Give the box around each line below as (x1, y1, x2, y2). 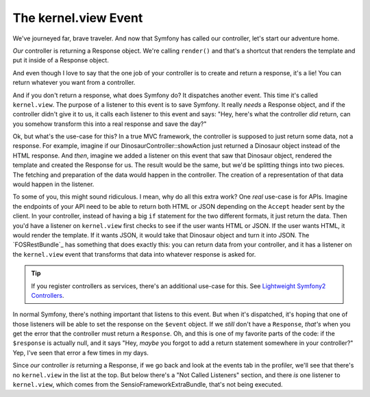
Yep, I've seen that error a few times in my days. (12, 348, 149, 357)
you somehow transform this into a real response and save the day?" (12, 120, 207, 128)
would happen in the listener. (12, 180, 95, 188)
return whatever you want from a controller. (12, 79, 136, 87)
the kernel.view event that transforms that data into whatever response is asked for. (12, 250, 256, 258)
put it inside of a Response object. (12, 56, 109, 64)
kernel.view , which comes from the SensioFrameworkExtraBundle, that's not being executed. (12, 381, 284, 389)
